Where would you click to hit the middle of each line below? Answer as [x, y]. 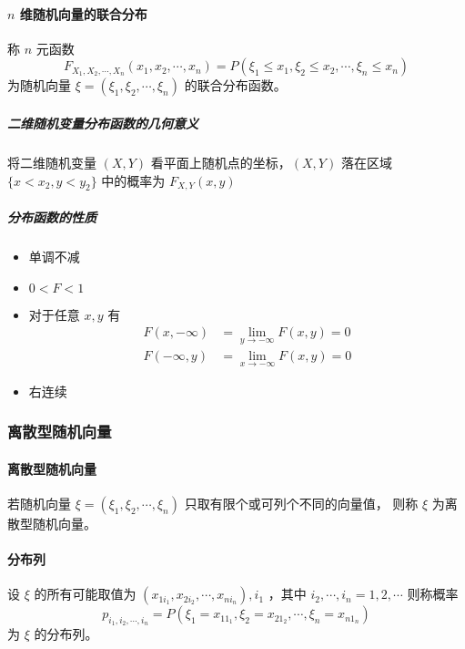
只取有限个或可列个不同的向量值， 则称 [301, 503]
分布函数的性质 [52, 216]
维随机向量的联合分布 [83, 13]
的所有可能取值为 [85, 594]
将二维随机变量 [52, 162]
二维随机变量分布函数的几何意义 [103, 123]
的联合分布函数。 [235, 85]
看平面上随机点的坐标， [221, 162]
